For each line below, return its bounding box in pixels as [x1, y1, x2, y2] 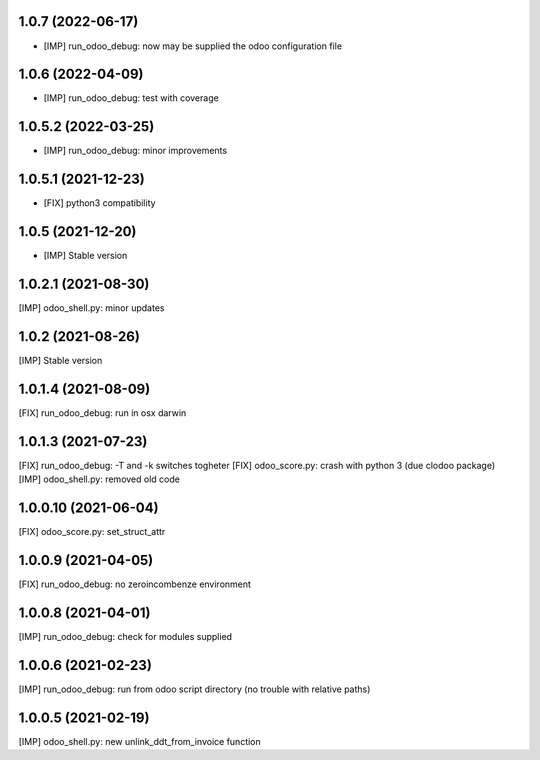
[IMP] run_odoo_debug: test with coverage [43, 92, 219, 104]
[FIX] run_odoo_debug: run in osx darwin [18, 406, 187, 419]
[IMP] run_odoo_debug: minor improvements [43, 145, 228, 157]
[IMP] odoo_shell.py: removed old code [18, 473, 180, 485]
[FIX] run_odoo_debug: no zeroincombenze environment [18, 578, 252, 590]
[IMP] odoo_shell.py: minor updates [18, 302, 165, 314]
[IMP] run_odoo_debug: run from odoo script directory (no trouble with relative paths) [18, 683, 371, 695]
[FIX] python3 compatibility [43, 197, 156, 209]
